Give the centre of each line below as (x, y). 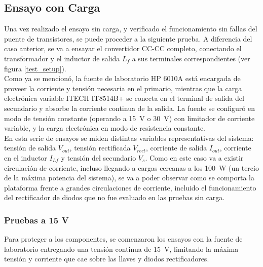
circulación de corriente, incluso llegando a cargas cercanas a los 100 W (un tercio (131, 167)
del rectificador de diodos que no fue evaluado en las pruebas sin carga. (115, 197)
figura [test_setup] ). (35, 68)
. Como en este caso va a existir (194, 157)
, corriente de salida (176, 148)
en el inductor (26, 157)
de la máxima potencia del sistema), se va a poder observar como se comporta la (129, 178)
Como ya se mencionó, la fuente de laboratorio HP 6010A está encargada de (122, 78)
